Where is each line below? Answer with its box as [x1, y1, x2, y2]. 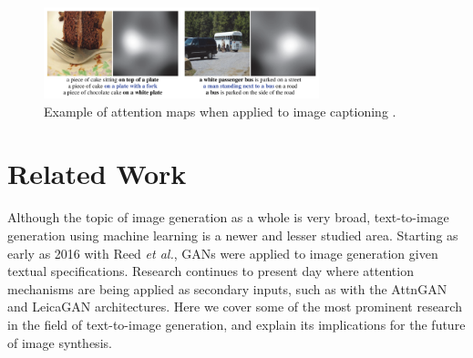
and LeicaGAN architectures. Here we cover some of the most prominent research [7, 297, 462, 316]
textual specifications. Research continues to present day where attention [7, 261, 414, 281]
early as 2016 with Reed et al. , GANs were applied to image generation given [7, 243, 438, 262]
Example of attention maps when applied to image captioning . [44, 101, 396, 120]
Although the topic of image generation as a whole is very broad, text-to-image [7, 208, 449, 227]
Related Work [7, 155, 187, 192]
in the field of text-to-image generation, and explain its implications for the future [7, 314, 466, 333]
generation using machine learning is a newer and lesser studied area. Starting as [7, 225, 458, 244]
